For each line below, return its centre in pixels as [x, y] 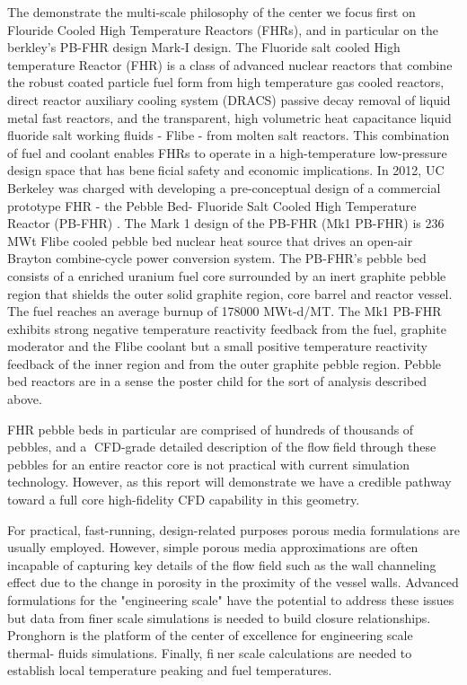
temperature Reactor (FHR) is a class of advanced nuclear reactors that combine [230, 64]
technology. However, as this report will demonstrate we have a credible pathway [229, 482]
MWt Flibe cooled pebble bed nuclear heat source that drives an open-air [210, 240]
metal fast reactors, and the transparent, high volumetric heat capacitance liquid [229, 117]
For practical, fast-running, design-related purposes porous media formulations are [233, 529]
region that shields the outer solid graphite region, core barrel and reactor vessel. [230, 293]
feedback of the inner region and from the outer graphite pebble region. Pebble [225, 363]
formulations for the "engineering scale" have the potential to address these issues [231, 600]
